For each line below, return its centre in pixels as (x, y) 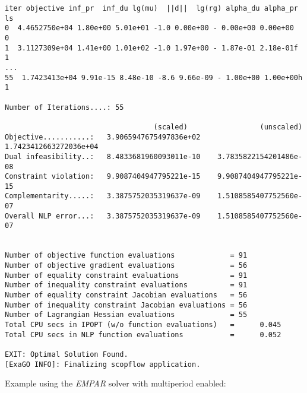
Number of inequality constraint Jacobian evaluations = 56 (126, 305)
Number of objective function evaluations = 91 (126, 256)
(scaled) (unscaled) (228, 127)
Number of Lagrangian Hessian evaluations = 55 (126, 315)
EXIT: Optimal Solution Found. (67, 354)
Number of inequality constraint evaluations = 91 (126, 285)
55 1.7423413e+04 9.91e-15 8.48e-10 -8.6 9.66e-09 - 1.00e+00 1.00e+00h (154, 77)
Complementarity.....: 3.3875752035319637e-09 (103, 196)
